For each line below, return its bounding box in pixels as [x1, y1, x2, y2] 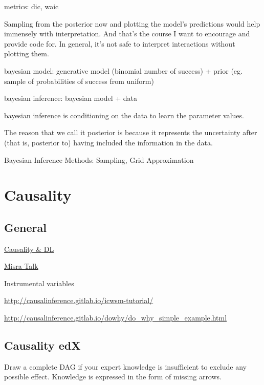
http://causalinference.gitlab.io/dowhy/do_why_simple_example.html [4, 312, 227, 323]
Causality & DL [4, 243, 54, 254]
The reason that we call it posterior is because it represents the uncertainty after [4, 127, 257, 138]
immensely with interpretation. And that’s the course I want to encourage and [4, 28, 250, 39]
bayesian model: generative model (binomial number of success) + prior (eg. [4, 65, 243, 76]
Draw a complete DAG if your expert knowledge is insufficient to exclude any [4, 361, 247, 372]
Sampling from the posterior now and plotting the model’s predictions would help [4, 18, 260, 29]
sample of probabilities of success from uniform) [4, 75, 154, 86]
